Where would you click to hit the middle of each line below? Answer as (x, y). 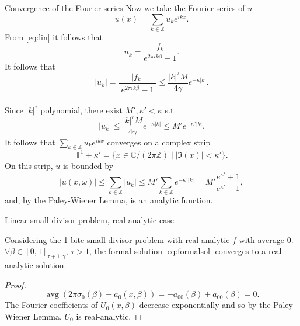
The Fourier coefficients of (51, 305)
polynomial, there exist (81, 110)
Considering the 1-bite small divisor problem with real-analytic (117, 239)
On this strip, (29, 165)
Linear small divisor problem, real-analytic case (89, 220)
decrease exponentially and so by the (205, 305)
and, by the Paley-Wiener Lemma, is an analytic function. (109, 200)
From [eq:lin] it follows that (54, 37)
